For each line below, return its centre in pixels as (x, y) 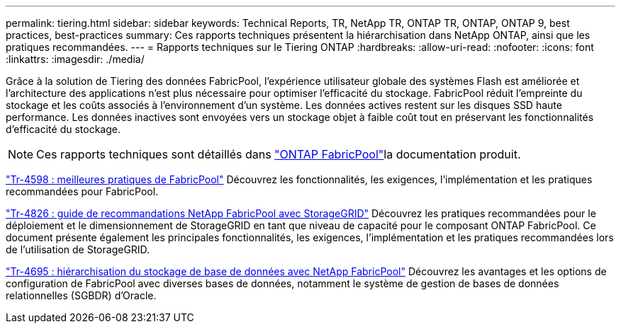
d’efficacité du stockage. (63, 129)
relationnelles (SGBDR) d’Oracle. (81, 295)
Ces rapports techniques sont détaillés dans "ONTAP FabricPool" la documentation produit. (279, 154)
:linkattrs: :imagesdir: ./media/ (75, 59)
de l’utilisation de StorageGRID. (78, 249)
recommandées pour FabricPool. (82, 191)
